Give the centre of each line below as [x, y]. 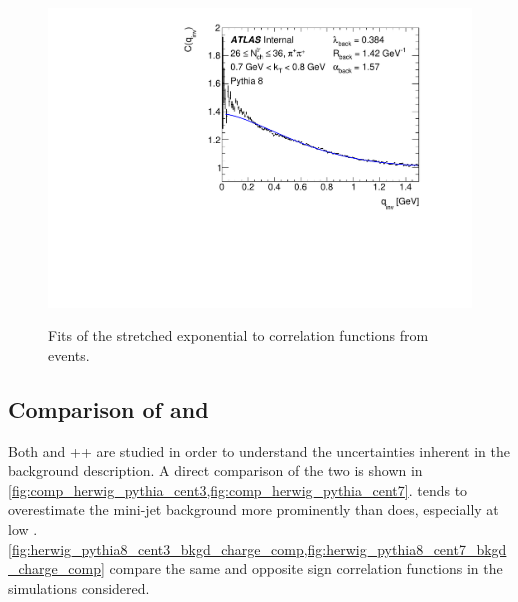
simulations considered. [79, 587]
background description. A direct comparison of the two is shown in [215, 470]
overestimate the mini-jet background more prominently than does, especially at [253, 509]
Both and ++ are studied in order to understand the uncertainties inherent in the [259, 450]
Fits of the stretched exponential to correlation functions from [238, 335]
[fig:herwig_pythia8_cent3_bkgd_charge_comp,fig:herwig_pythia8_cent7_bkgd [257, 548]
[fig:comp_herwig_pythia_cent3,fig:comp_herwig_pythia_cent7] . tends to [238, 489]
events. [69, 354]
